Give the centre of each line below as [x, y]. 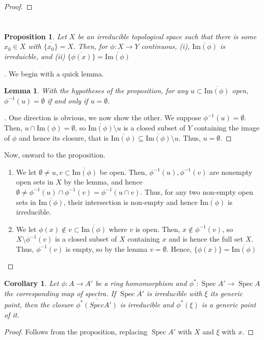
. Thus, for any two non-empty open [197, 191]
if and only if [68, 100]
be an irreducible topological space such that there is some [167, 36]
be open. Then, [123, 172]
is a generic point [229, 304]
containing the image [227, 127]
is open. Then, [158, 229]
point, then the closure [39, 304]
